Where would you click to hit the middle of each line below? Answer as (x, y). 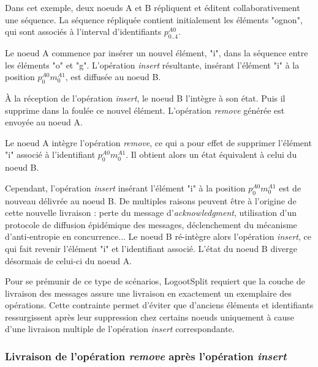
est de (290, 187)
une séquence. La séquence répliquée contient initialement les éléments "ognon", (154, 19)
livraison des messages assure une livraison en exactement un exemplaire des (148, 293)
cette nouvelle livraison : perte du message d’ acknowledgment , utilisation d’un (151, 213)
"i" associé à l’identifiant (50, 154)
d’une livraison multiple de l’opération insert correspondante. (120, 329)
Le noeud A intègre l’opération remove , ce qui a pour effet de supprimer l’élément (158, 142)
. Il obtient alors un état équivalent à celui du (211, 154)
